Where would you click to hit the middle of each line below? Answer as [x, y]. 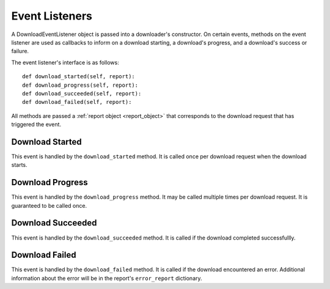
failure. [20, 51]
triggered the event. [36, 125]
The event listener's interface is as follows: [65, 62]
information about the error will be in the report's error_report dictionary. [107, 278]
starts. [19, 165]
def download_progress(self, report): [80, 85]
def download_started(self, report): [79, 77]
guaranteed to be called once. [49, 205]
